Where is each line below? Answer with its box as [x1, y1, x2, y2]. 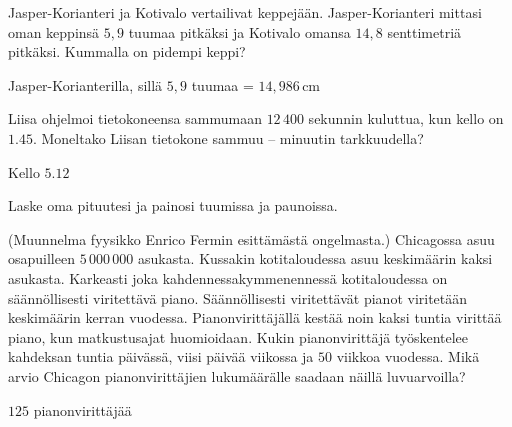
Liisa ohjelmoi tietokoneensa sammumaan [8, 108, 262, 129]
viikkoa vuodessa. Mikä [336, 346, 480, 367]
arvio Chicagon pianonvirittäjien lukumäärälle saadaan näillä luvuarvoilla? [8, 365, 466, 386]
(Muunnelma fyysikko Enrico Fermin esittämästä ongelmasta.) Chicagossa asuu [8, 228, 495, 249]
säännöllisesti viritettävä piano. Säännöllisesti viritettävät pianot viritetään [8, 287, 468, 308]
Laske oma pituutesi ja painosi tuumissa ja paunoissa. [8, 195, 338, 216]
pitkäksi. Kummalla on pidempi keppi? [8, 41, 246, 62]
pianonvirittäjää [33, 399, 132, 420]
